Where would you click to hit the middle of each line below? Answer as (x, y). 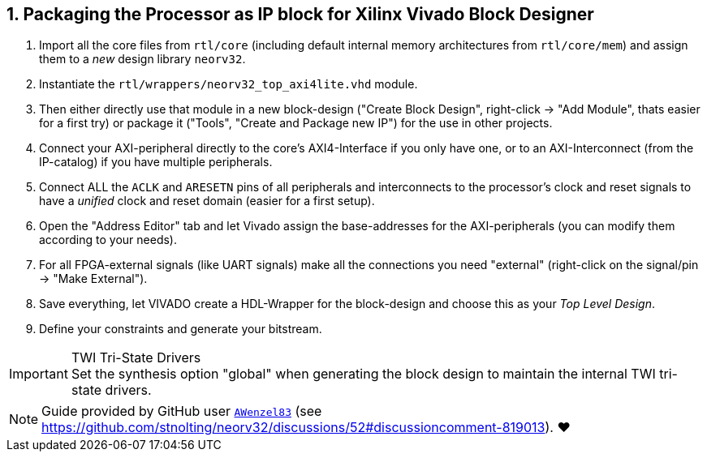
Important (39, 374)
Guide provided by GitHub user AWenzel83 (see (182, 411)
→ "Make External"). (93, 279)
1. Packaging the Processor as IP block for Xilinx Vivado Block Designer (300, 14)
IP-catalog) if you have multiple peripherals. (156, 162)
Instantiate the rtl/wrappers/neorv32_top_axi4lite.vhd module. (228, 84)
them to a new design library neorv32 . (142, 59)
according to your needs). (108, 240)
